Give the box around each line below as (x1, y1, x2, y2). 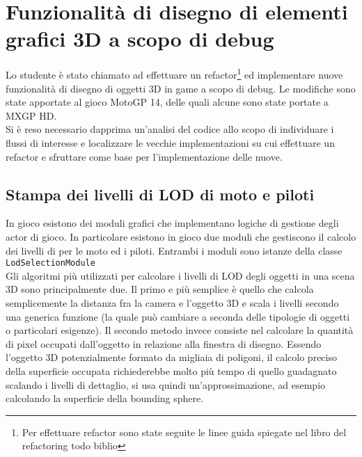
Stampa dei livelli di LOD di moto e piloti (6, 183, 315, 205)
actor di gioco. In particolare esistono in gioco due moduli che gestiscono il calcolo (6, 229, 356, 243)
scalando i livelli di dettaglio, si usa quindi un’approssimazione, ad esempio (6, 377, 326, 392)
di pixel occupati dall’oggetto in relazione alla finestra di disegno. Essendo (6, 336, 322, 351)
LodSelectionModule (6, 258, 95, 268)
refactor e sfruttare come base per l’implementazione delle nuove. (6, 149, 283, 163)
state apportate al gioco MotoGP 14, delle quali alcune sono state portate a (6, 95, 329, 109)
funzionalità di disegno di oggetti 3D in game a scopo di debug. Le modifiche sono (6, 81, 356, 95)
